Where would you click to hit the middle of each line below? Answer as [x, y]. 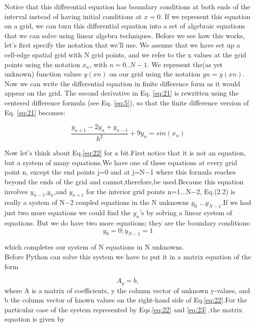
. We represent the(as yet [185, 64]
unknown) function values [43, 74]
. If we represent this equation [205, 16]
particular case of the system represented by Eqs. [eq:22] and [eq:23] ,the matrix [123, 309]
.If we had [236, 202]
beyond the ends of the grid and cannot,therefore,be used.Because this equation [124, 182]
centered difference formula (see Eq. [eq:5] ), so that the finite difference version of [127, 102]
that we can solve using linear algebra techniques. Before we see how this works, [125, 35]
